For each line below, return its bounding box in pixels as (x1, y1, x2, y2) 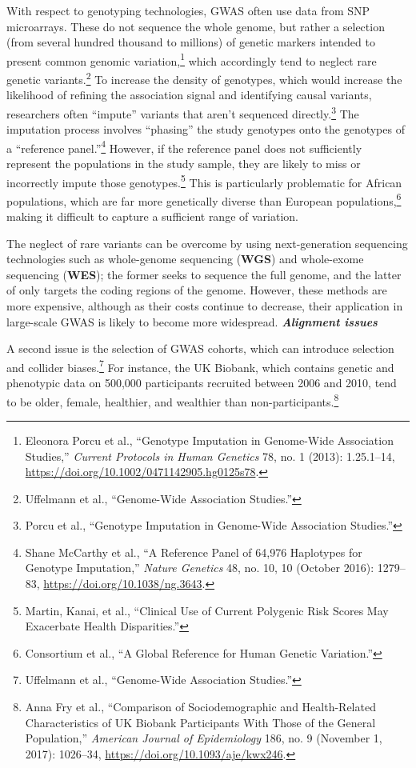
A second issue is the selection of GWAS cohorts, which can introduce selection (6, 340, 394, 357)
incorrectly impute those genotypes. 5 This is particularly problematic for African (6, 171, 402, 190)
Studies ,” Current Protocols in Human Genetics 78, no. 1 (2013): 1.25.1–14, (25, 447, 395, 464)
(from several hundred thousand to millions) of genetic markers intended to (6, 34, 375, 50)
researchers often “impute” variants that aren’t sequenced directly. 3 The (6, 102, 359, 122)
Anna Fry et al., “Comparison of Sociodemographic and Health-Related (25, 698, 376, 715)
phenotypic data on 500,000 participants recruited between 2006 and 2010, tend (6, 374, 397, 391)
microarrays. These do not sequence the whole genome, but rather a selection (6, 18, 385, 34)
